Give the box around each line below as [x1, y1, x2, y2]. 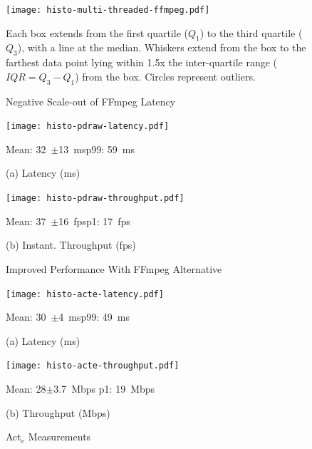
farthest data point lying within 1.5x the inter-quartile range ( [6, 55, 278, 70]
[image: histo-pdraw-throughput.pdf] [6, 193, 184, 204]
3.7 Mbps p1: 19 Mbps [53, 381, 155, 396]
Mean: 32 [6, 141, 46, 156]
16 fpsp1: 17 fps [58, 213, 130, 228]
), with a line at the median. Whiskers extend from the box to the [17, 40, 306, 55]
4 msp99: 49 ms [58, 309, 130, 324]
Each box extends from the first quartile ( [6, 25, 188, 40]
